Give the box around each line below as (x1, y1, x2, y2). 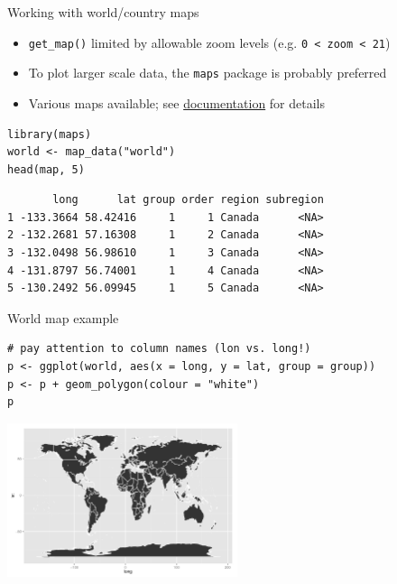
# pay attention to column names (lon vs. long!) (7, 342, 311, 356)
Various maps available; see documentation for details (28, 93, 326, 112)
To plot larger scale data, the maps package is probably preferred (28, 63, 387, 82)
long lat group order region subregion (52, 193, 324, 207)
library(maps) (7, 127, 92, 141)
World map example (7, 308, 119, 327)
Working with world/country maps (7, 3, 199, 21)
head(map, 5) (7, 162, 85, 176)
